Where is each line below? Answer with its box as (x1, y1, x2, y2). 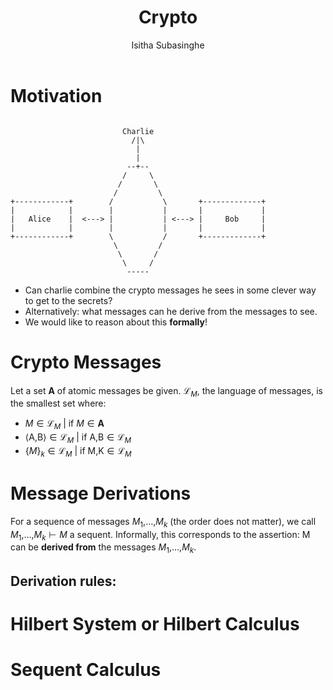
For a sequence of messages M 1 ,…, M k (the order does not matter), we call (10, 515, 317, 530)
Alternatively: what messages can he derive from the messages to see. (24, 305, 318, 317)
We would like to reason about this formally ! (24, 316, 208, 328)
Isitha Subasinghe (131, 39, 205, 51)
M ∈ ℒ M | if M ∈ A (24, 417, 105, 432)
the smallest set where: (10, 397, 107, 410)
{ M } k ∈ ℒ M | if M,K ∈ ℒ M (24, 445, 132, 459)
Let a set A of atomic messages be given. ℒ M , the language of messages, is (10, 384, 323, 399)
